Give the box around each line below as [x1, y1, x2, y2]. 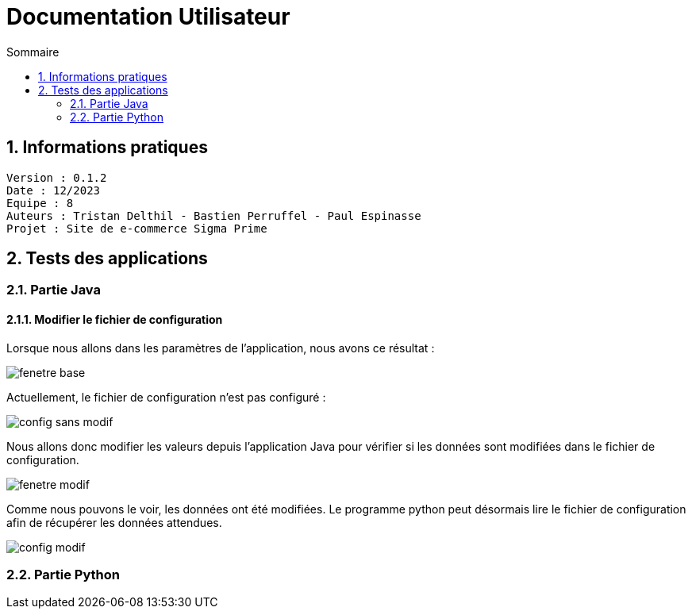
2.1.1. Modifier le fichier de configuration [6, 313, 223, 327]
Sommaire [6, 44, 60, 59]
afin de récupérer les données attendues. [6, 515, 222, 529]
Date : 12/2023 [6, 183, 101, 197]
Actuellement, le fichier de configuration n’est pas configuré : [6, 390, 326, 404]
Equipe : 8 [6, 196, 74, 209]
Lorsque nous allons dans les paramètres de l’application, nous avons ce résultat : [6, 340, 435, 355]
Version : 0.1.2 [6, 171, 107, 184]
